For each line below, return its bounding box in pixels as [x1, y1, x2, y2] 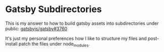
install [5, 40, 18, 46]
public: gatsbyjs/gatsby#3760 [5, 25, 67, 31]
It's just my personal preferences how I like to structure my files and [5, 35, 147, 41]
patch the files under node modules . [18, 40, 90, 48]
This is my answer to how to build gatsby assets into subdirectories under [5, 20, 159, 26]
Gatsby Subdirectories [5, 4, 102, 15]
